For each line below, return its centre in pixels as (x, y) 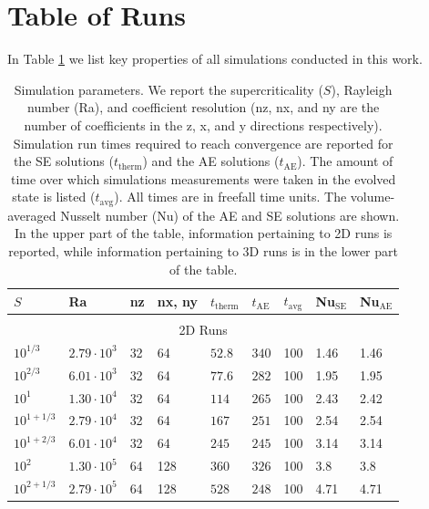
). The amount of (345, 161)
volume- (373, 197)
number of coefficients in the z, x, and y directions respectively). (203, 125)
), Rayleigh (362, 89)
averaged (32, 215)
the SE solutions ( (63, 161)
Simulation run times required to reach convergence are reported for (203, 143)
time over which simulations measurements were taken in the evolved (203, 178)
